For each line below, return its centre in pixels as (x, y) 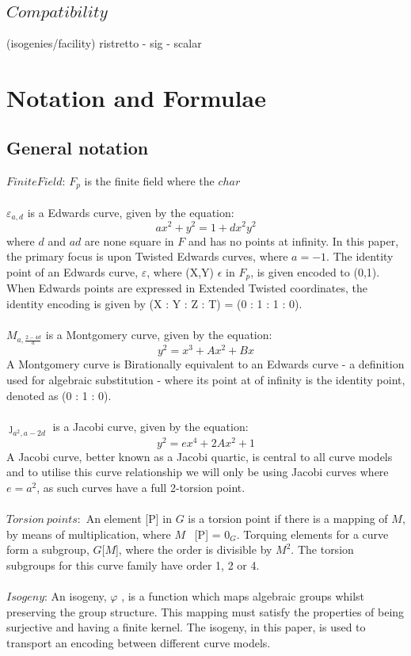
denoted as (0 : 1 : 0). (59, 395)
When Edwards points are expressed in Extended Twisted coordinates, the (187, 288)
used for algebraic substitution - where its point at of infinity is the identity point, (206, 380)
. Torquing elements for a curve (312, 534)
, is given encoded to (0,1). (315, 271)
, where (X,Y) (181, 271)
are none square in (129, 240)
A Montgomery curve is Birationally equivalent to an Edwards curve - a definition (205, 364)
